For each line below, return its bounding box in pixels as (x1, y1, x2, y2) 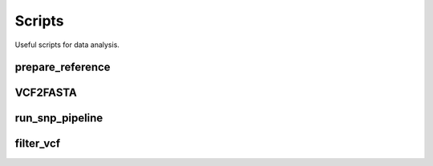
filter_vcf (14, 136, 61, 151)
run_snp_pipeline (14, 112, 103, 125)
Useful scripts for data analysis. (14, 40, 120, 49)
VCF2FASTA (14, 86, 78, 100)
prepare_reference (14, 61, 111, 74)
